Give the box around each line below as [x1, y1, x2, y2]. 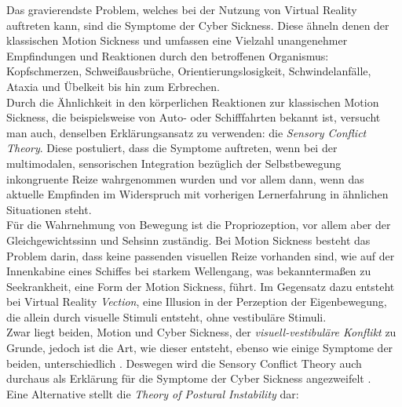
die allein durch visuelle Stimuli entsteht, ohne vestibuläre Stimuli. [6, 308, 327, 325]
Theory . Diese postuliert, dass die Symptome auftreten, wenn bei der [6, 140, 338, 156]
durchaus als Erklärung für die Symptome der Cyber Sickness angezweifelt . [6, 370, 371, 387]
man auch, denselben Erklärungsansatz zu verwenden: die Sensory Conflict [6, 124, 367, 140]
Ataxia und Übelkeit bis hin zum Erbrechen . [6, 78, 220, 94]
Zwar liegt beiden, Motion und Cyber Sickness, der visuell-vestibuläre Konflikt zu [6, 324, 397, 340]
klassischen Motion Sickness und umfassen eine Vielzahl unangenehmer [6, 32, 348, 49]
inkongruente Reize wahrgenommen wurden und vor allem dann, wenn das [6, 170, 364, 187]
